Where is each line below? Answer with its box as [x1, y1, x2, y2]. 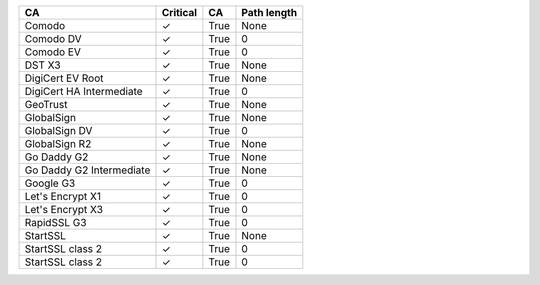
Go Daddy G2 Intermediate [24, 163, 151, 177]
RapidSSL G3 [24, 216, 87, 229]
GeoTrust [24, 98, 68, 111]
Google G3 [24, 176, 76, 190]
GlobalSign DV [24, 124, 93, 137]
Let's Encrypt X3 [24, 203, 104, 216]
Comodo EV [24, 45, 82, 59]
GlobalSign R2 [24, 137, 92, 150]
